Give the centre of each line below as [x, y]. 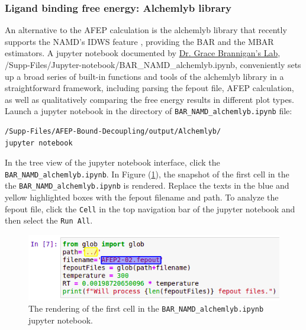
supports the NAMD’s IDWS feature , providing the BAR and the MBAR [139, 41]
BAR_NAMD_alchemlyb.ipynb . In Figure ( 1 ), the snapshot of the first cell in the [147, 174]
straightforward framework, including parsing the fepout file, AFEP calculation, [149, 88]
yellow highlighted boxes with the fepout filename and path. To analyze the [142, 197]
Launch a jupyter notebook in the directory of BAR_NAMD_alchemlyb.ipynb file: [149, 111]
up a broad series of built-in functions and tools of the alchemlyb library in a [144, 76]
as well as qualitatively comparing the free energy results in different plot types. [150, 99]
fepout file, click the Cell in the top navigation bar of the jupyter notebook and [150, 208]
